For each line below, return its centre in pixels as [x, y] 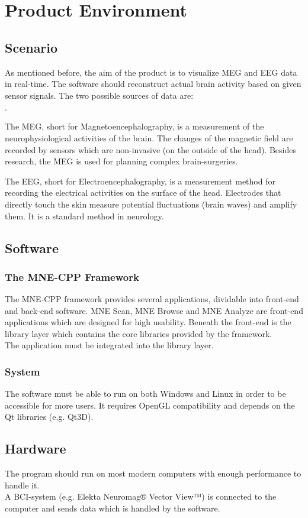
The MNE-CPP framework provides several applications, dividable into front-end [152, 299]
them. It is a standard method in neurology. [84, 216]
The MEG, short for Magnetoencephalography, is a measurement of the [134, 126]
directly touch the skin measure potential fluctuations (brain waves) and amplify [151, 204]
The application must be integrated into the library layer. [109, 345]
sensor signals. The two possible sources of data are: [99, 95]
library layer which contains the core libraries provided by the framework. [139, 333]
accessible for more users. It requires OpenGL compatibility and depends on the [150, 405]
